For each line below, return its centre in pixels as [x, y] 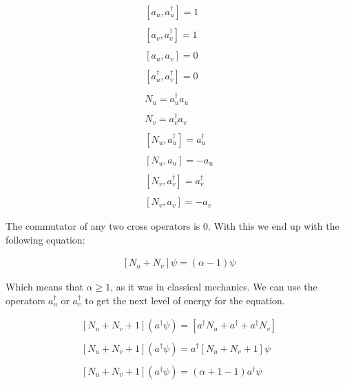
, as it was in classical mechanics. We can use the [214, 287]
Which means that [44, 287]
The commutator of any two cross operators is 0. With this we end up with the [172, 226]
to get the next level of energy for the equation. [185, 300]
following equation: [45, 239]
